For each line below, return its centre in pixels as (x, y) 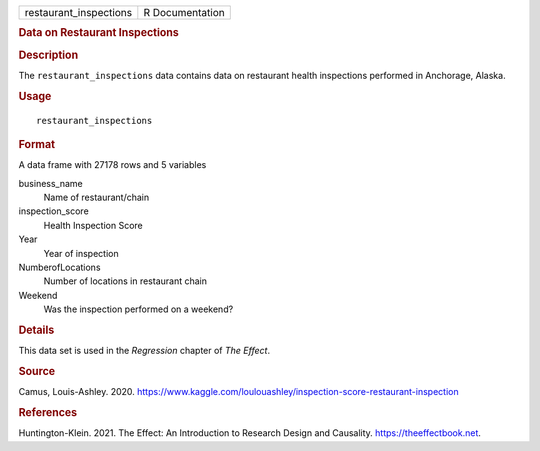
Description (48, 55)
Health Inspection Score (93, 225)
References (48, 413)
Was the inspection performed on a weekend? (138, 309)
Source (37, 371)
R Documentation (184, 12)
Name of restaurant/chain (96, 197)
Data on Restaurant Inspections (98, 33)
